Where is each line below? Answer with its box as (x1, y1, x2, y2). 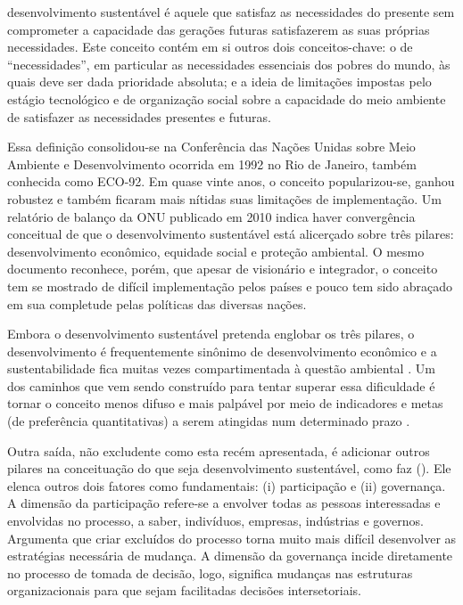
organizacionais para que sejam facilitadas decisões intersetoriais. (7, 581, 361, 600)
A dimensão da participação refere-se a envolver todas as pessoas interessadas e (7, 494, 441, 512)
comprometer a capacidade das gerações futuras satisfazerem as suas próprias (7, 20, 430, 38)
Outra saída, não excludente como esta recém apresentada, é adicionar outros (7, 441, 430, 460)
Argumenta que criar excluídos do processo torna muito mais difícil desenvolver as (7, 528, 457, 547)
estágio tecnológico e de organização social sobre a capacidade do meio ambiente (7, 89, 446, 108)
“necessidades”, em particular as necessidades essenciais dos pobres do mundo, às (7, 54, 451, 73)
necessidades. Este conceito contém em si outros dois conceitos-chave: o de (7, 37, 413, 56)
